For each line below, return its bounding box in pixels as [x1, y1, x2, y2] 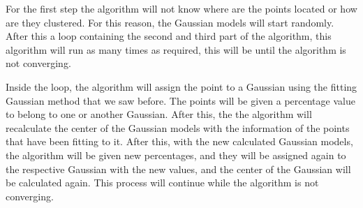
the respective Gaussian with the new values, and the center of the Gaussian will [6, 161, 351, 176]
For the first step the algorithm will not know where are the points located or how [6, 1, 357, 15]
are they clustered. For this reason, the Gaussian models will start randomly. [6, 15, 334, 29]
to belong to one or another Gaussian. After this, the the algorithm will [6, 107, 312, 121]
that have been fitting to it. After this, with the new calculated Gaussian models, [6, 134, 353, 149]
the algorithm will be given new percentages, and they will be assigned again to [6, 147, 346, 162]
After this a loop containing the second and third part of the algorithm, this [6, 29, 332, 43]
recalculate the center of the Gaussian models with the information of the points [6, 120, 350, 135]
